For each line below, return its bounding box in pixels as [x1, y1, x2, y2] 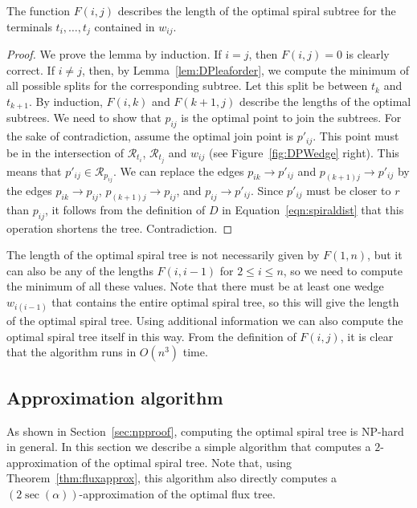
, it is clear [340, 327, 394, 344]
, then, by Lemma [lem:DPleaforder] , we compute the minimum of [81, 61, 409, 78]
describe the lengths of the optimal [239, 92, 411, 109]
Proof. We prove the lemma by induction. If [6, 46, 222, 63]
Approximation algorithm [6, 384, 223, 409]
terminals [6, 18, 52, 35]
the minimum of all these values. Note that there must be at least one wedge [6, 278, 384, 295]
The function [6, 2, 70, 18]
